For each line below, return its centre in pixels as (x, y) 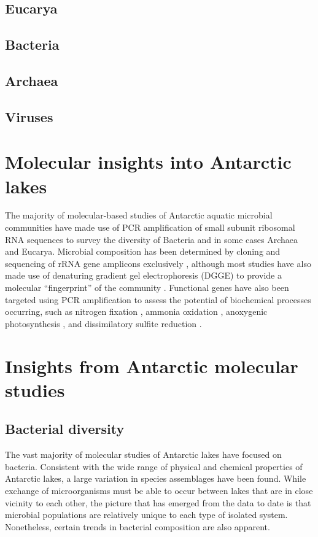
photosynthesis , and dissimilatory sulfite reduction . (103, 323)
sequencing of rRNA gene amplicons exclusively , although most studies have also (158, 263)
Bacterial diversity (65, 429)
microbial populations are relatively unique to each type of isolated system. (146, 515)
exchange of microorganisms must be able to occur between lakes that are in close (159, 490)
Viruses (29, 116)
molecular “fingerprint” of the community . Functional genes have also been (147, 287)
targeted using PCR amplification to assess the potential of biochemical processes (158, 299)
